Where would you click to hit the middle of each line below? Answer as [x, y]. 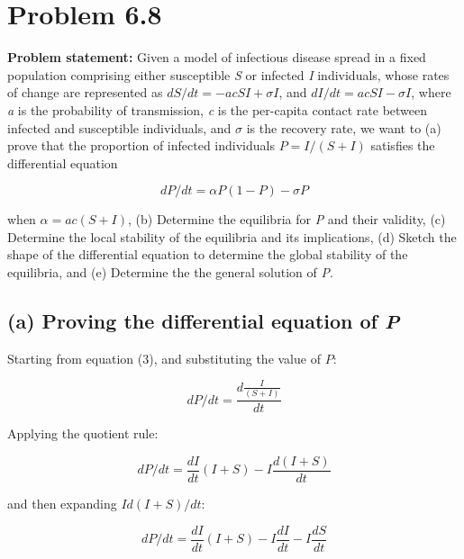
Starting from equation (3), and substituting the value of [164, 358]
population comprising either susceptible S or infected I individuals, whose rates [228, 74]
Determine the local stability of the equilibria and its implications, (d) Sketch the [232, 236]
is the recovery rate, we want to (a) [344, 127]
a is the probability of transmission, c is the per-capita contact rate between [218, 109]
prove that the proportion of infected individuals [141, 145]
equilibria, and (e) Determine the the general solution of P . [170, 272]
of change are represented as [85, 92]
